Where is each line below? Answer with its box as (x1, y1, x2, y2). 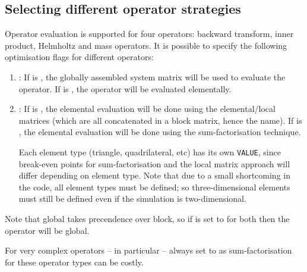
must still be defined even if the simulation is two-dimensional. (18, 192, 246, 205)
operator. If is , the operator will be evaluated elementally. (18, 82, 232, 95)
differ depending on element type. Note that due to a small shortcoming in (18, 169, 290, 182)
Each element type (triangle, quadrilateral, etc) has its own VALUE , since (18, 145, 281, 158)
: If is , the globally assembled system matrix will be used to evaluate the (18, 70, 286, 83)
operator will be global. (5, 224, 90, 236)
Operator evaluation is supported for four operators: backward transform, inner (5, 27, 294, 40)
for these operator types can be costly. (5, 255, 144, 268)
